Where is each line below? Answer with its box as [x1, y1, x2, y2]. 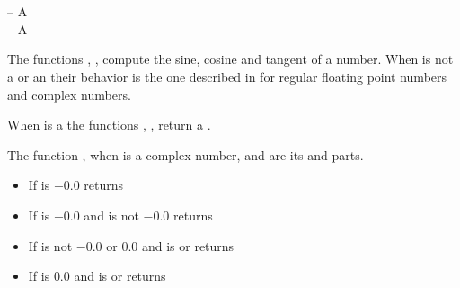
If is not [28, 236, 73, 255]
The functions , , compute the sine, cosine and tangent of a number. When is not [7, 49, 454, 68]
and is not [84, 205, 139, 224]
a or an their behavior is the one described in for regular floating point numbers [7, 67, 447, 85]
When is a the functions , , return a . [7, 115, 211, 134]
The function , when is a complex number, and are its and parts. [7, 145, 364, 164]
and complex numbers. [7, 85, 131, 103]
